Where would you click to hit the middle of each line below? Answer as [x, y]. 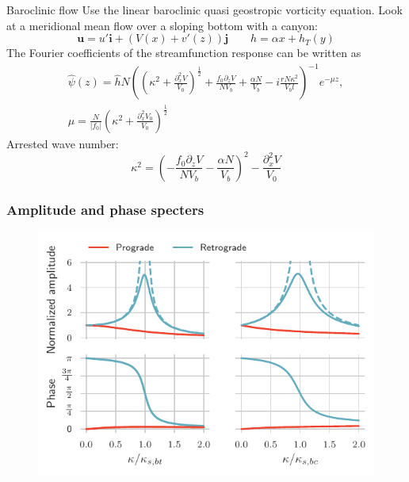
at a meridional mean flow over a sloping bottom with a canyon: [162, 25]
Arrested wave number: [63, 143]
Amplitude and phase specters [105, 209]
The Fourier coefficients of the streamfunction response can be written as [184, 53]
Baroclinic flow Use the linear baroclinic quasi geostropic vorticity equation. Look [204, 10]
